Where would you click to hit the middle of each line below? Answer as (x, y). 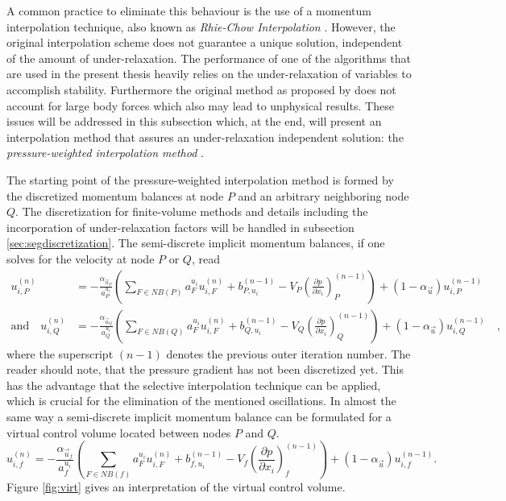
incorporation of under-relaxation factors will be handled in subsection (180, 227)
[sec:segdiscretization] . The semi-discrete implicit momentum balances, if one (196, 243)
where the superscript (60, 353)
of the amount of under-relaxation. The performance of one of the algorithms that (209, 58)
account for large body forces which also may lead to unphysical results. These (200, 105)
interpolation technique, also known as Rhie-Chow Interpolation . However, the (201, 26)
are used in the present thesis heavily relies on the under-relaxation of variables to (209, 74)
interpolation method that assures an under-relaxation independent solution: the (205, 137)
